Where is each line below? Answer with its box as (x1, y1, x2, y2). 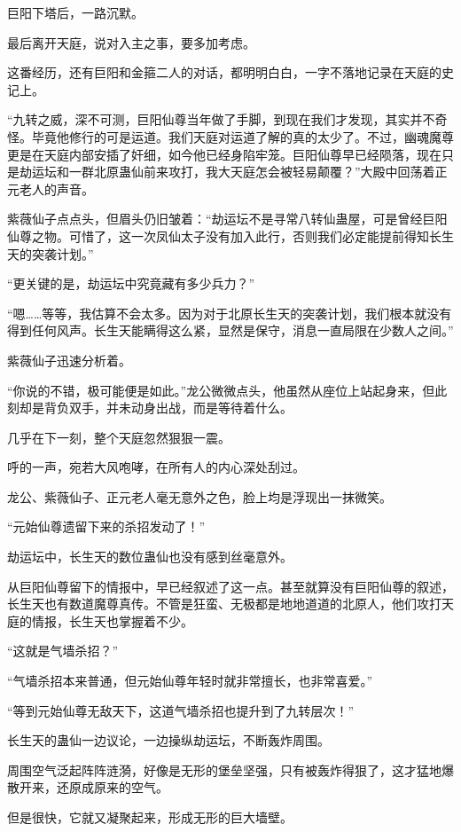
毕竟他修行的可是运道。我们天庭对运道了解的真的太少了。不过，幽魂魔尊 (31, 127, 454, 145)
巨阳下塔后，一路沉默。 (7, 4, 144, 21)
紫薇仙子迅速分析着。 (7, 350, 131, 369)
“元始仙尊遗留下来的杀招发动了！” (7, 517, 206, 536)
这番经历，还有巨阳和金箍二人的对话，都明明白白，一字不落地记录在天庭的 (7, 63, 441, 82)
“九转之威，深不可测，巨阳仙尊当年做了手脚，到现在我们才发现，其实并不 (7, 110, 435, 129)
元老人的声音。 (7, 179, 94, 198)
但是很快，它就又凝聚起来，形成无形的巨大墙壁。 (7, 808, 293, 826)
